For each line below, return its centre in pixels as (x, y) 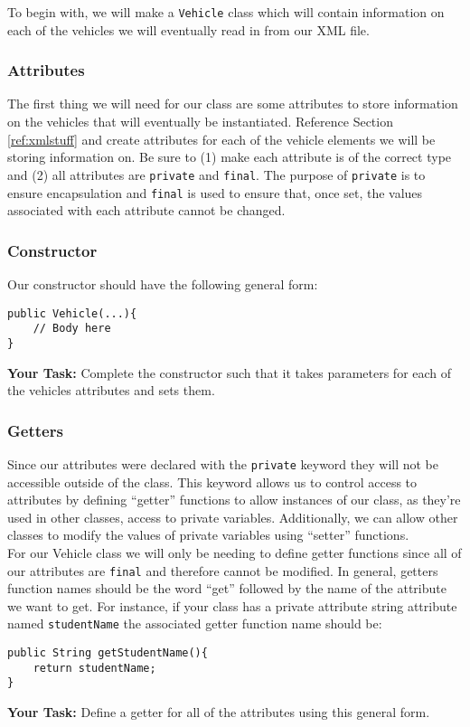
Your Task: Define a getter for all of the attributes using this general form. (219, 712)
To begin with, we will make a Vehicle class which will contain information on (226, 12)
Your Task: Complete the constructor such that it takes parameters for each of (230, 372)
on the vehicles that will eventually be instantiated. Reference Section (200, 122)
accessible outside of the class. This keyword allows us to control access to (212, 482)
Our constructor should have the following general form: (163, 283)
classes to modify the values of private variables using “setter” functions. (208, 535)
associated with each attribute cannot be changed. (146, 210)
